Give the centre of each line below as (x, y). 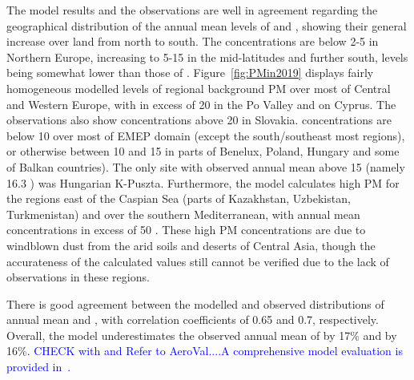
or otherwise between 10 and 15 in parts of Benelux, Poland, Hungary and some (203, 151)
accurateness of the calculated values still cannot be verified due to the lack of (198, 261)
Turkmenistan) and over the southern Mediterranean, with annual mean (183, 214)
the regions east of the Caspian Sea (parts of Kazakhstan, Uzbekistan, (179, 198)
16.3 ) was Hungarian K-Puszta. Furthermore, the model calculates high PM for (203, 182)
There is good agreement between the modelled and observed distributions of (195, 303)
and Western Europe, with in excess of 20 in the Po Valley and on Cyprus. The (201, 104)
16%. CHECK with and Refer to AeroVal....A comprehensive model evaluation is (205, 351)
